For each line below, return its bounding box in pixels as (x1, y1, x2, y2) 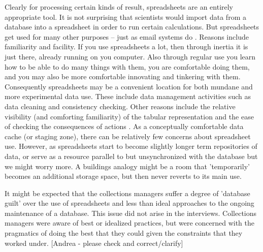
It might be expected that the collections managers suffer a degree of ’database (5, 187, 250, 198)
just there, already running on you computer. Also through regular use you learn (5, 51, 256, 61)
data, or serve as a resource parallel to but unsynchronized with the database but (5, 150, 258, 161)
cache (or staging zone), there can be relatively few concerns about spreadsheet (5, 131, 251, 141)
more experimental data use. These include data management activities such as (5, 91, 251, 102)
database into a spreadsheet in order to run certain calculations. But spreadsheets (5, 21, 259, 32)
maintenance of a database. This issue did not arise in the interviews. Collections (5, 207, 257, 218)
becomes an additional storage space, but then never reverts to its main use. (5, 171, 242, 181)
